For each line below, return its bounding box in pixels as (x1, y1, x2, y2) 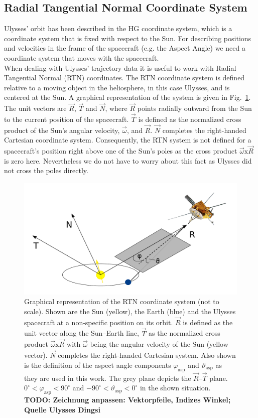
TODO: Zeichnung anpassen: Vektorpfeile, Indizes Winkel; (24, 394, 231, 405)
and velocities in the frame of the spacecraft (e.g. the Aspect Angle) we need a (4, 43, 245, 53)
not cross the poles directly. (4, 165, 88, 176)
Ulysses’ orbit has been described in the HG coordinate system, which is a (4, 23, 232, 34)
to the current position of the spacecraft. (4, 113, 129, 124)
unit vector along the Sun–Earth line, (24, 328, 139, 338)
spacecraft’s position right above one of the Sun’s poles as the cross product (4, 146, 237, 156)
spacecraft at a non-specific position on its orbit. (24, 317, 173, 327)
